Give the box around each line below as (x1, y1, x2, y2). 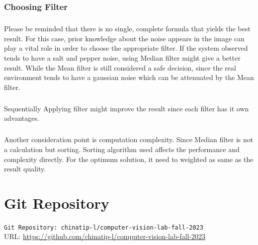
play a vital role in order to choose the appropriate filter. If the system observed (4, 43, 248, 53)
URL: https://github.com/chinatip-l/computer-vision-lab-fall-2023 (4, 231, 206, 242)
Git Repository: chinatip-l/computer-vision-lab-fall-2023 (4, 224, 203, 231)
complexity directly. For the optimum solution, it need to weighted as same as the (4, 154, 254, 164)
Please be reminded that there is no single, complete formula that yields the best (4, 23, 251, 34)
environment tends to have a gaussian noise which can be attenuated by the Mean (4, 72, 254, 82)
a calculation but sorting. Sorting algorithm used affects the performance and (4, 144, 240, 154)
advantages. (4, 113, 39, 123)
